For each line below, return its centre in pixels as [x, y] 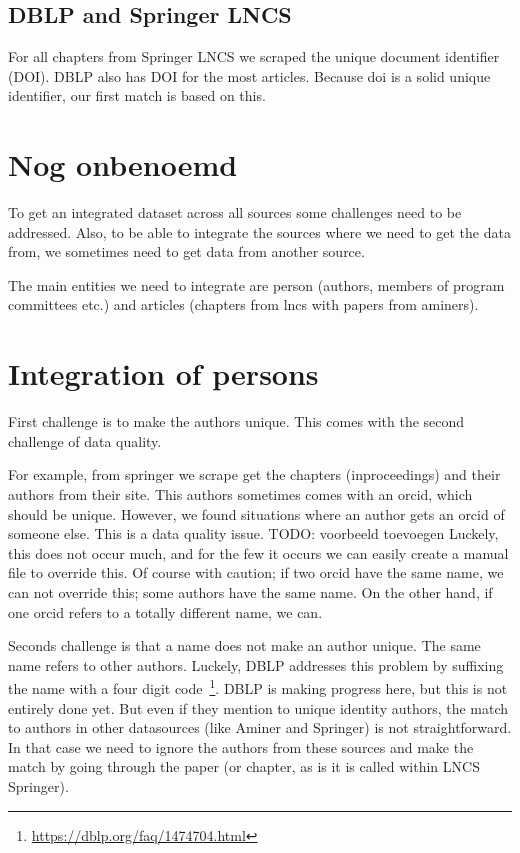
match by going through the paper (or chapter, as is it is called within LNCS [244, 766]
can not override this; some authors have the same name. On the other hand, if [250, 591]
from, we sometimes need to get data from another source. [186, 251]
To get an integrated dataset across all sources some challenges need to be [235, 212]
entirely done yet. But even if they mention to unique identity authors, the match [258, 707]
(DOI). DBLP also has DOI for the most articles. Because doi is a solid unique [249, 75]
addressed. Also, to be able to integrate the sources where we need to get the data [259, 231]
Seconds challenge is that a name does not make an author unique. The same [244, 645]
